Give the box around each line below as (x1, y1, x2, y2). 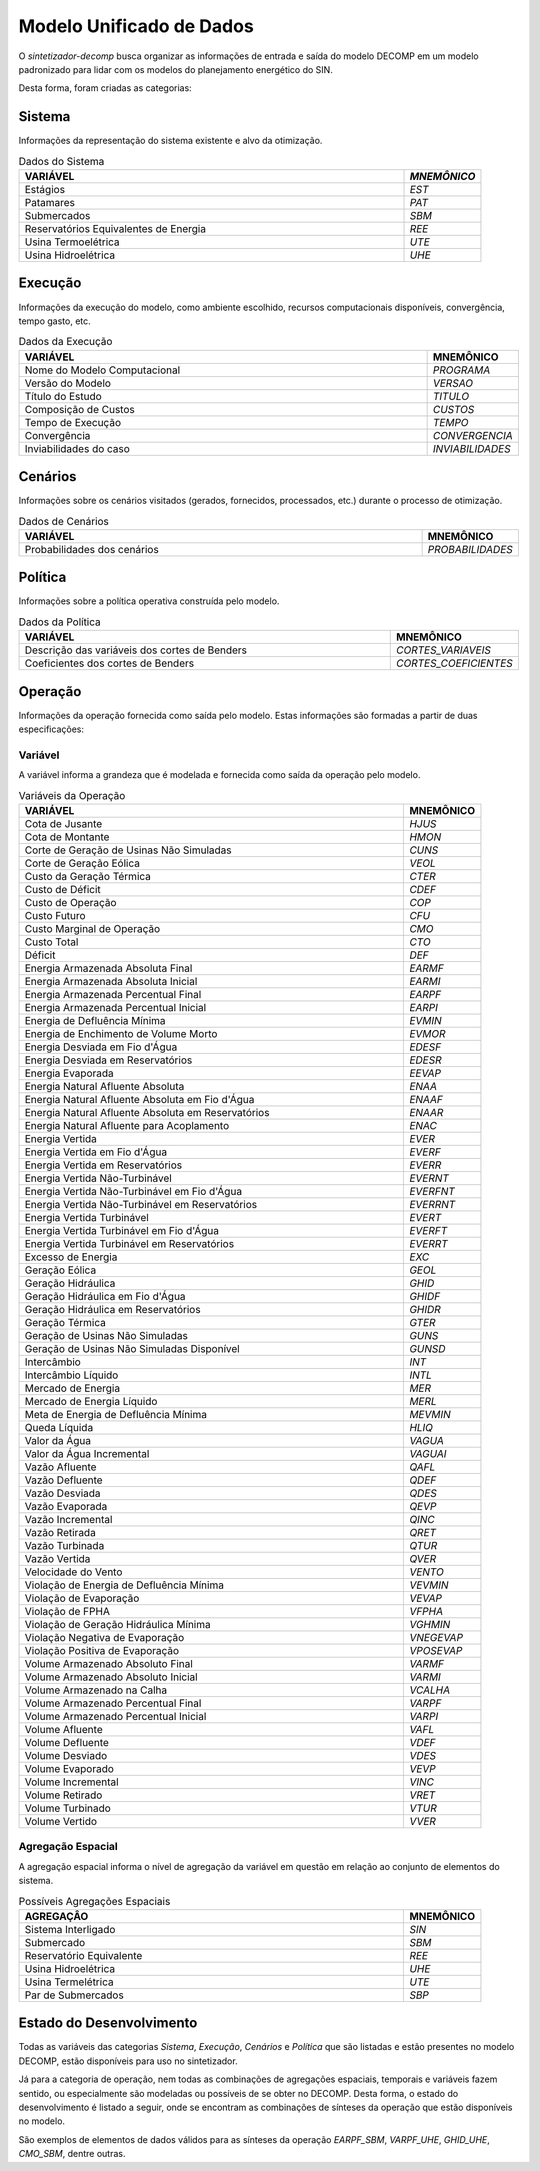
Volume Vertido (24, 1815, 98, 1829)
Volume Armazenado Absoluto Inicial (24, 1670, 199, 1684)
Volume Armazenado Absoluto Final (24, 1657, 194, 1671)
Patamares (24, 196, 75, 209)
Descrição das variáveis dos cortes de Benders (24, 643, 248, 657)
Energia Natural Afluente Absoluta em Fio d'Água (24, 1093, 255, 1107)
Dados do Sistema (18, 154, 105, 168)
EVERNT (409, 1171, 450, 1185)
